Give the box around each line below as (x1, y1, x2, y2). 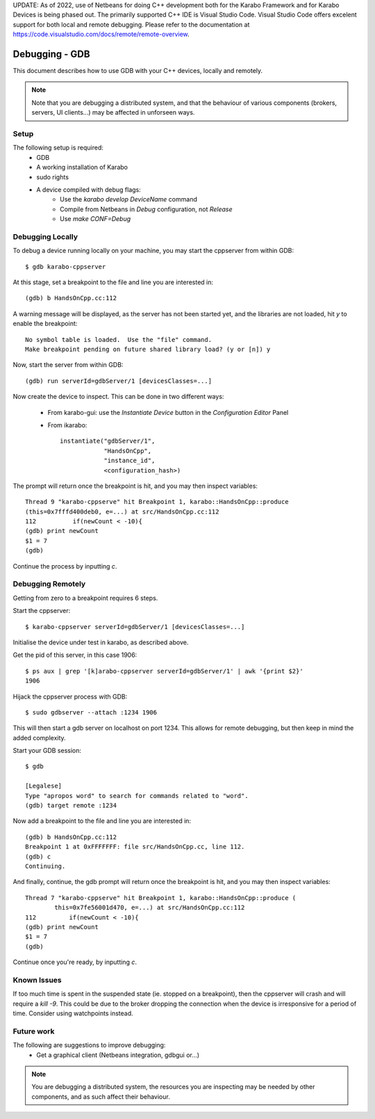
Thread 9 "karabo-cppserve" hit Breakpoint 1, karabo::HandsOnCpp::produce (25, 498, 289, 506)
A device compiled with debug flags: (36, 185, 142, 194)
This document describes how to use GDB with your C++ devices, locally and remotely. (12, 67, 263, 75)
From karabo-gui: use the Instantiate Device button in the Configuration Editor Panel (47, 408, 289, 416)
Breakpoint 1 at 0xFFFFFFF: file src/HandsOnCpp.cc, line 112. (25, 843, 245, 851)
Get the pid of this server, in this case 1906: (12, 651, 137, 660)
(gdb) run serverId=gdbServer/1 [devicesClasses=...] (25, 377, 212, 385)
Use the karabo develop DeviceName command (60, 195, 197, 204)
